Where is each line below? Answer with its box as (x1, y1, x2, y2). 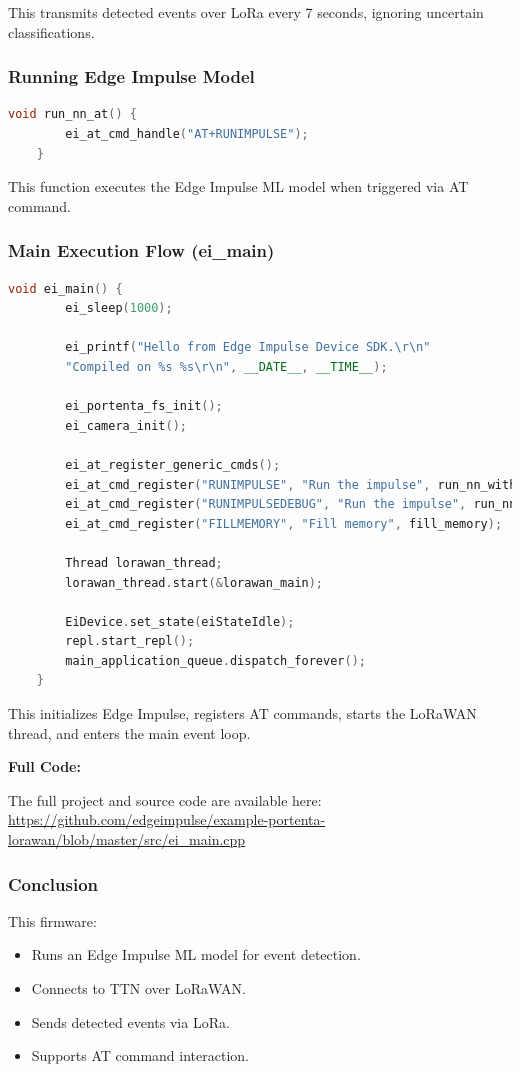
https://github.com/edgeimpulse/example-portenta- (8, 809, 326, 830)
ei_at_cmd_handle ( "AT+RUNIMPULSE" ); (65, 127, 309, 141)
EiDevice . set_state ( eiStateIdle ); (65, 614, 295, 629)
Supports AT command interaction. (31, 1045, 249, 1066)
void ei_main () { (8, 281, 123, 296)
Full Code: (8, 756, 81, 777)
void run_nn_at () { (8, 107, 137, 122)
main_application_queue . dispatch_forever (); (65, 653, 366, 668)
